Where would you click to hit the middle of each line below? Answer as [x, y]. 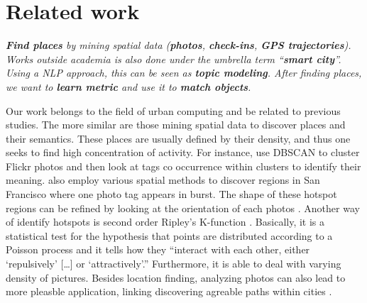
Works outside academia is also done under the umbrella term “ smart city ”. [174, 59]
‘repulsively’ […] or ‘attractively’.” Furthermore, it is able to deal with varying [174, 264]
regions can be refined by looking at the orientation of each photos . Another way [183, 208]
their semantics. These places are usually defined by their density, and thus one [178, 138]
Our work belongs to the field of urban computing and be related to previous [173, 110]
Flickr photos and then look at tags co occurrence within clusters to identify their [183, 166]
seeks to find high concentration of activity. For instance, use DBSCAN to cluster [183, 152]
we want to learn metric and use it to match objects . [128, 86]
